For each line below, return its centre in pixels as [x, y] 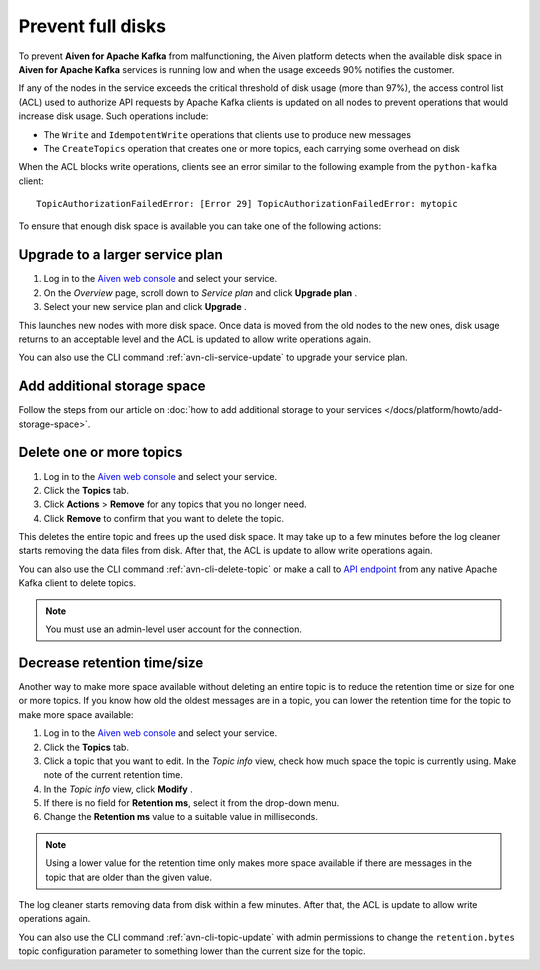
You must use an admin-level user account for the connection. [173, 629]
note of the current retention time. [113, 775]
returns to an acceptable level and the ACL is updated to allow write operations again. [195, 339]
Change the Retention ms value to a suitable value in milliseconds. [181, 817]
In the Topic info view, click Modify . [118, 789]
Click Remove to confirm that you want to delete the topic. [164, 518]
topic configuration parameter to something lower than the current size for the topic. [192, 951]
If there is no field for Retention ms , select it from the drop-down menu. [191, 803]
